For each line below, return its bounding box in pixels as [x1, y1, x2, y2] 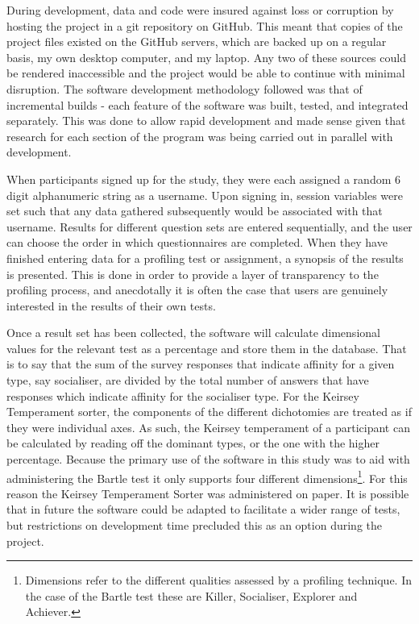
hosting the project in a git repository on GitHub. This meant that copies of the [6, 17, 403, 34]
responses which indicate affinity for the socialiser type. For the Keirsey [6, 387, 359, 404]
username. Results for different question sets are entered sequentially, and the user [6, 218, 413, 235]
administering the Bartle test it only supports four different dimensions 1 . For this [6, 467, 408, 486]
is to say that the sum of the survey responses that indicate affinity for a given [6, 356, 395, 372]
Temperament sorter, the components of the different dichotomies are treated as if [6, 403, 412, 420]
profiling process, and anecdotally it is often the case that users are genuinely [6, 281, 388, 298]
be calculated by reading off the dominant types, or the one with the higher [6, 435, 380, 451]
